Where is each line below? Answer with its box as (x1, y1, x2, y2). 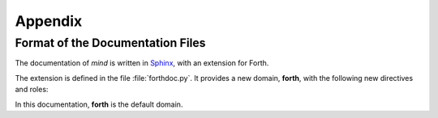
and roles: (15, 85, 49, 95)
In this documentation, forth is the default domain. (15, 99, 183, 109)
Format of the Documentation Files (15, 36, 206, 50)
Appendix (15, 12, 83, 30)
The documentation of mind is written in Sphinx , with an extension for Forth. (15, 58, 269, 68)
